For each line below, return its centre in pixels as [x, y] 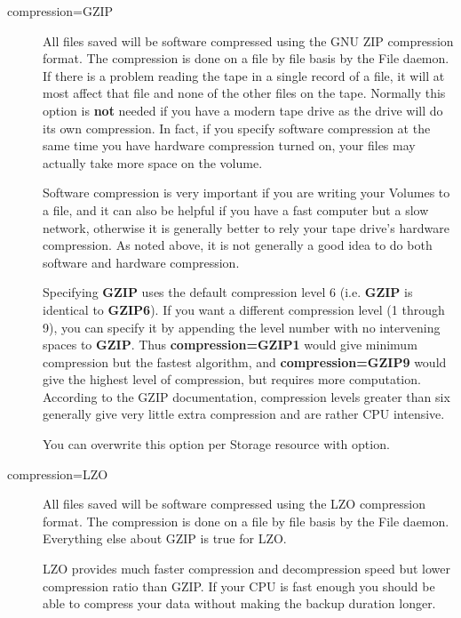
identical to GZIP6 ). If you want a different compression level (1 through [244, 309]
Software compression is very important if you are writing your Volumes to [246, 193]
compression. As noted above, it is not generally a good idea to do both [238, 245]
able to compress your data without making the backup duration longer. [239, 603]
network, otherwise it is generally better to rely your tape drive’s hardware [246, 227]
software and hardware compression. [141, 262]
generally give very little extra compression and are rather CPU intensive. [244, 414]
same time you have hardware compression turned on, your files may [229, 145]
